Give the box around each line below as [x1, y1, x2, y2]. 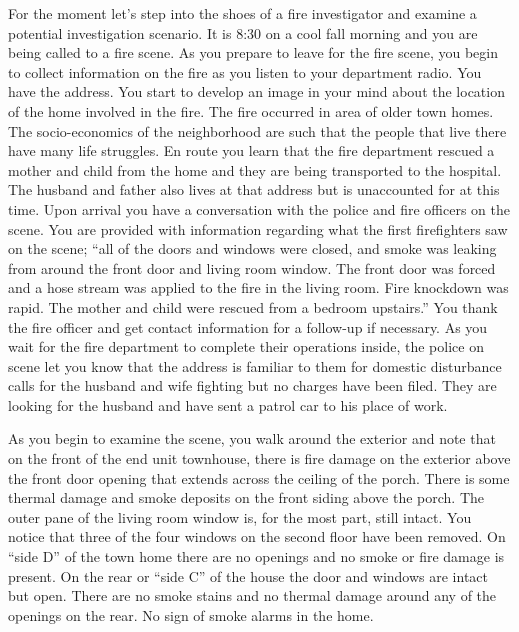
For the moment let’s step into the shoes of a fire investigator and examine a [8, 3, 477, 23]
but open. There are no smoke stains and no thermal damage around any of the [8, 585, 497, 606]
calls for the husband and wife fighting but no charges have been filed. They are [8, 375, 497, 396]
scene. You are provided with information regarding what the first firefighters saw [8, 218, 508, 239]
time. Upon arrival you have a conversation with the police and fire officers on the [8, 198, 510, 219]
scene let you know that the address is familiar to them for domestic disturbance [8, 355, 502, 376]
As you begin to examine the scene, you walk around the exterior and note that [8, 428, 496, 449]
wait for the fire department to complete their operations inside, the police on [8, 336, 484, 357]
